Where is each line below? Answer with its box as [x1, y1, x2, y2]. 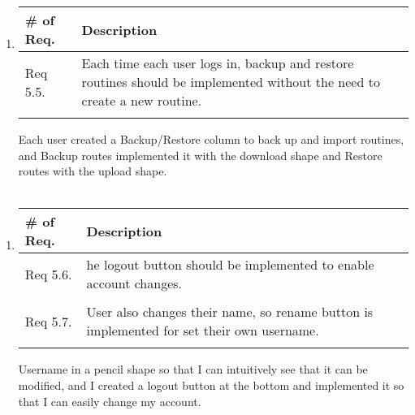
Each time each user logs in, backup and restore [81, 54, 354, 72]
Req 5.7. [24, 311, 72, 331]
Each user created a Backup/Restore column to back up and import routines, [18, 131, 404, 147]
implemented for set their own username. [86, 321, 319, 340]
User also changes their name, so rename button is [86, 302, 374, 322]
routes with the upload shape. [18, 162, 167, 179]
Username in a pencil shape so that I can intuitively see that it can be [18, 361, 368, 378]
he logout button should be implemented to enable [86, 255, 374, 275]
